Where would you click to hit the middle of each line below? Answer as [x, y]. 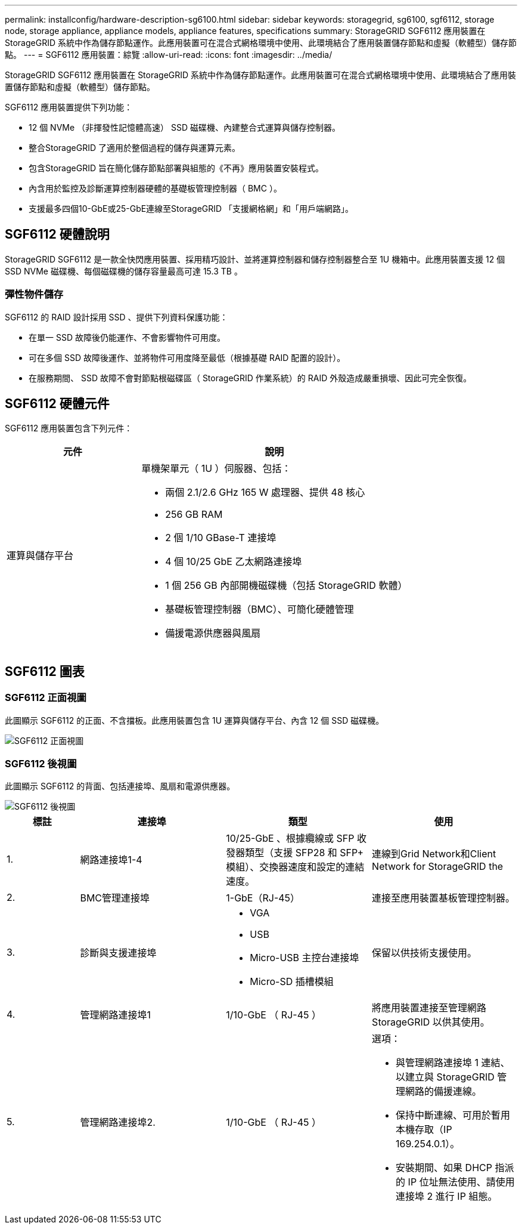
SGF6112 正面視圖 [46, 698]
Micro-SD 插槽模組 [292, 982]
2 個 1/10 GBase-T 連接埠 [221, 538]
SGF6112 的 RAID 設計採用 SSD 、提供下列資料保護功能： [116, 317]
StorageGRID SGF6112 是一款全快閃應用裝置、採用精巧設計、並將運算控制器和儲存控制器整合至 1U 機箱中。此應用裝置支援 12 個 [255, 259]
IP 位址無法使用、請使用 [461, 1182]
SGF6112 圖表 [45, 671]
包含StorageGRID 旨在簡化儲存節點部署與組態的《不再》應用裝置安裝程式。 [176, 168]
